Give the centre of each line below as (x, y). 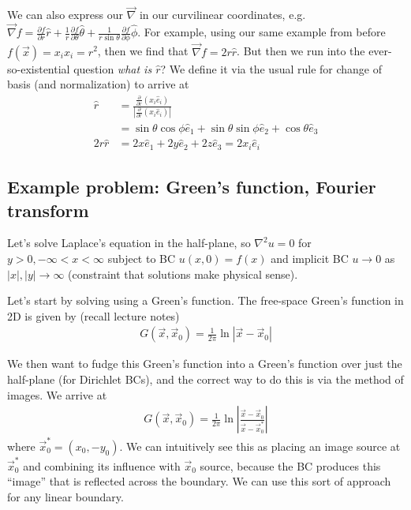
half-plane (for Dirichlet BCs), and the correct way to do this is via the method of (205, 379)
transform (48, 210)
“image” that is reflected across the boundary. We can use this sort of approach (199, 481)
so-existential (39, 68)
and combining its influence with (102, 465)
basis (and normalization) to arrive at (98, 84)
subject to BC (142, 258)
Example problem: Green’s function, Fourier (192, 187)
